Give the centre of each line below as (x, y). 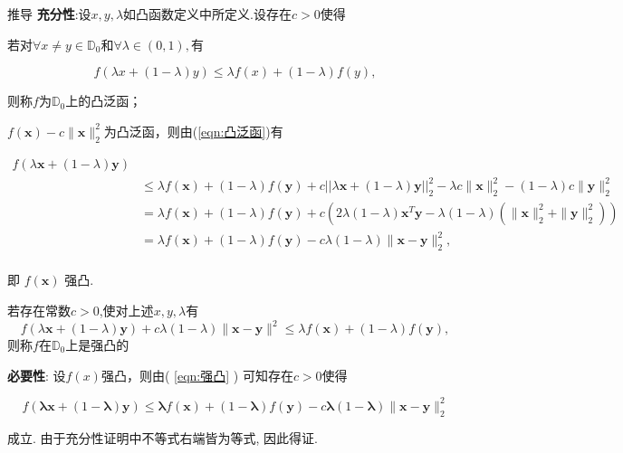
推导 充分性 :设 (49, 14)
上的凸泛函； (104, 101)
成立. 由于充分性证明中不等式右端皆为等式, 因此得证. (163, 437)
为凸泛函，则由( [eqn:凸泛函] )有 (193, 131)
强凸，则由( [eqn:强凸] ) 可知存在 (197, 375)
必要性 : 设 (37, 375)
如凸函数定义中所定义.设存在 (208, 14)
